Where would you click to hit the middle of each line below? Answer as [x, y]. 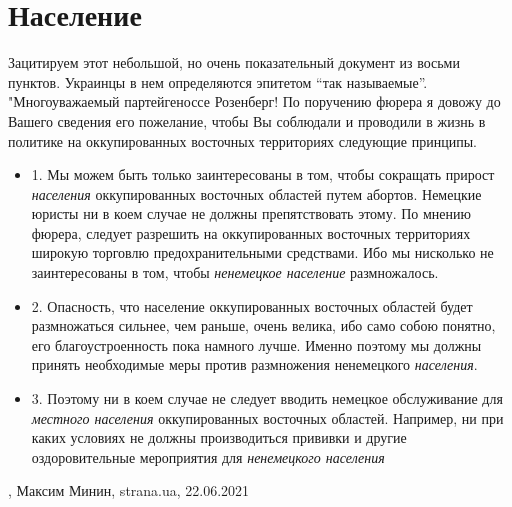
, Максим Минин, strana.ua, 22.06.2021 [129, 490]
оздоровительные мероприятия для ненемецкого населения [208, 456]
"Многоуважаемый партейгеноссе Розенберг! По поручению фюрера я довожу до [254, 101]
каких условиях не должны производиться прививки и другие [219, 437]
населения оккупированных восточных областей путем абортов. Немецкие [256, 193]
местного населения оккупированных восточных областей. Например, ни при [267, 417]
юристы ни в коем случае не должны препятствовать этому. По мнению [251, 213]
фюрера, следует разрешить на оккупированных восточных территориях [251, 232]
